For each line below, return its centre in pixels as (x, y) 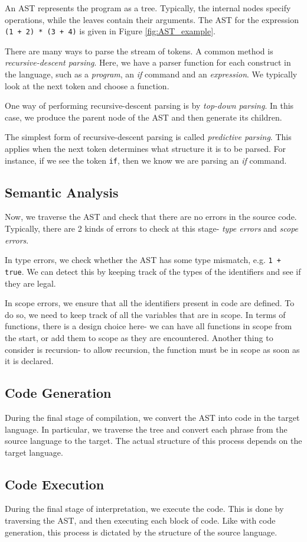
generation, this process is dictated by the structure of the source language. (141, 532)
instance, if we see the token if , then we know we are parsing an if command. (146, 160)
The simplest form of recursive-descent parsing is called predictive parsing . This (148, 137)
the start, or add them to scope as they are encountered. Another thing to (139, 337)
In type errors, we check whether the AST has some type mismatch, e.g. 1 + (143, 260)
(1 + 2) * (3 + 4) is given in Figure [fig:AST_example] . (110, 31)
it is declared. (29, 361)
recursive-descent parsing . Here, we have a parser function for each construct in (148, 62)
